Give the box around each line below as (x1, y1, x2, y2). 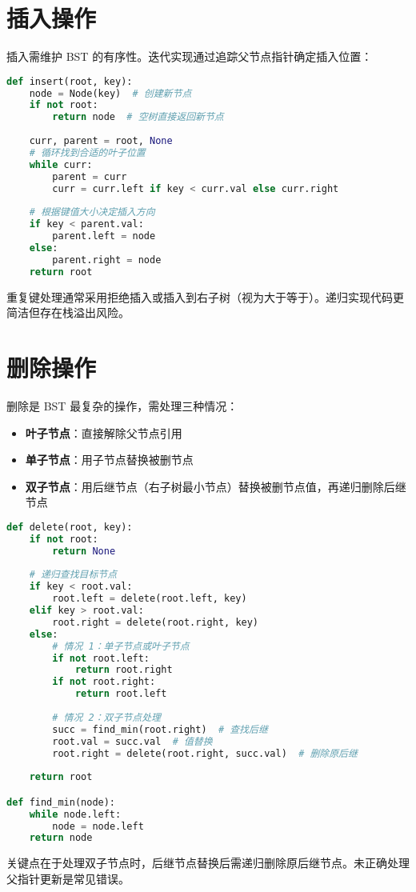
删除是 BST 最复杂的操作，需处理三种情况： (6, 397, 238, 414)
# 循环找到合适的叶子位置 (29, 146, 146, 158)
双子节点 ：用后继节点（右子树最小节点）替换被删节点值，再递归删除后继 (25, 478, 406, 494)
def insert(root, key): (6, 75, 133, 87)
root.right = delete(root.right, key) (52, 616, 259, 628)
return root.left (74, 688, 167, 700)
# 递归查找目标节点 (29, 569, 118, 581)
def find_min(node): (6, 796, 116, 808)
